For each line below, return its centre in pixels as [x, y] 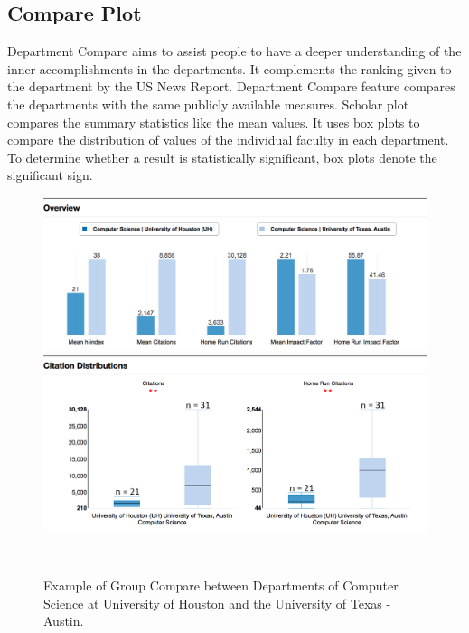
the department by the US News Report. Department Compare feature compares [231, 86]
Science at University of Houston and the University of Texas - [217, 603]
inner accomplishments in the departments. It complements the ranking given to [230, 68]
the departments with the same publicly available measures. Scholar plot [208, 104]
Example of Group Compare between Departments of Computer [221, 586]
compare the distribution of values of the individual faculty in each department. [228, 140]
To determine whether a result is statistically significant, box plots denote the [222, 157]
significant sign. [50, 175]
